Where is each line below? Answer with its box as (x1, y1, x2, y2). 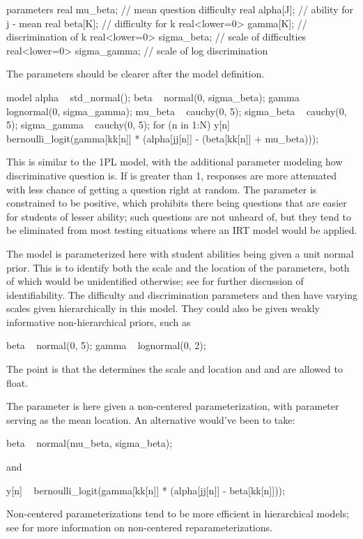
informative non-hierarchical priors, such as (6, 314, 191, 329)
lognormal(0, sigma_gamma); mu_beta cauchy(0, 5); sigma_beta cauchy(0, (6, 103, 347, 118)
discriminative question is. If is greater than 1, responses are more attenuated (6, 168, 337, 182)
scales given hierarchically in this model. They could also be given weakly (6, 301, 320, 316)
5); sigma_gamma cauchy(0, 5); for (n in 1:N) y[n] (6, 117, 230, 132)
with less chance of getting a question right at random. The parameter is (6, 182, 317, 196)
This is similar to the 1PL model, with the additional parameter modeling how (6, 154, 343, 169)
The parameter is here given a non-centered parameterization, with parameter (6, 399, 339, 413)
